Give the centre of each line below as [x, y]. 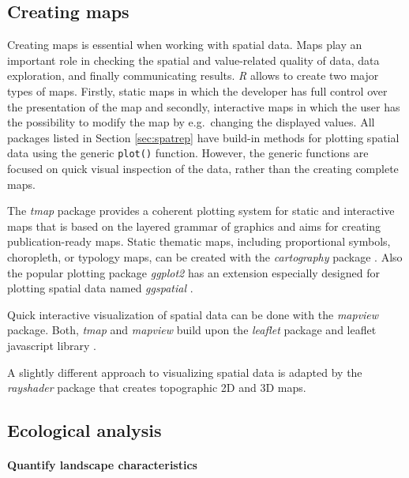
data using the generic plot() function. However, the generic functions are [188, 153]
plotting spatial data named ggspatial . [100, 288]
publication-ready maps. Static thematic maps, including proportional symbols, [199, 241]
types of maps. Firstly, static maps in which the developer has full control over [197, 90]
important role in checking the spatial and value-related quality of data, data [193, 60]
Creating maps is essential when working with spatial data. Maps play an [185, 45]
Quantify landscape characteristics [102, 465]
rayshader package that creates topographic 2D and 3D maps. [157, 388]
